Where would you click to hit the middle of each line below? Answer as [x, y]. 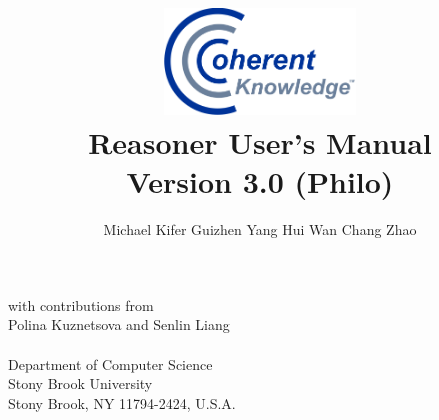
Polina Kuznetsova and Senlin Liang [119, 324]
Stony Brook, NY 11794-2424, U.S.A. [122, 402]
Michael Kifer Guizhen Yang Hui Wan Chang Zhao [260, 229]
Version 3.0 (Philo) [260, 181]
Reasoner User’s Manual [260, 142]
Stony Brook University [80, 383]
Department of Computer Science [110, 363]
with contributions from [81, 304]
